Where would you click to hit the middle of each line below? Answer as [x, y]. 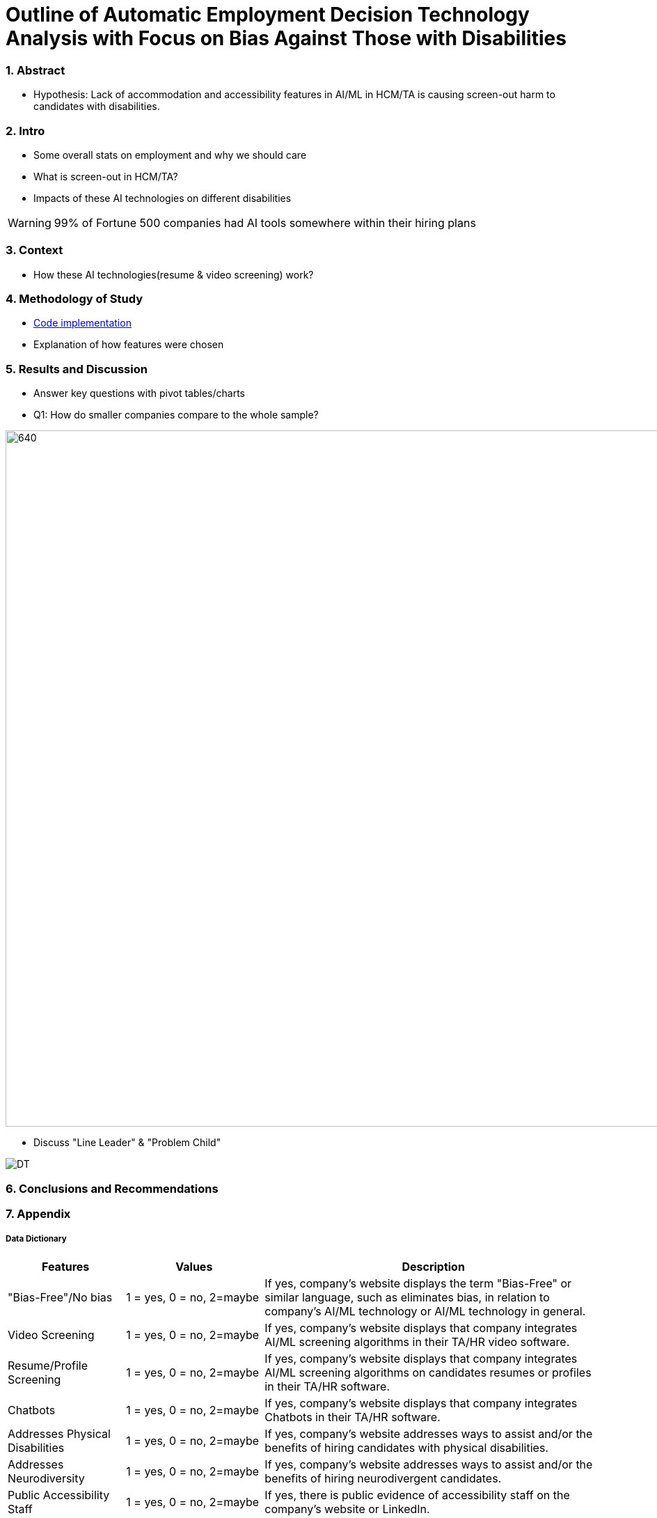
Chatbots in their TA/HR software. [353, 1417]
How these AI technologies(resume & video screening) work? [174, 274]
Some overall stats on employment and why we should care [170, 155]
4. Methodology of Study [74, 299]
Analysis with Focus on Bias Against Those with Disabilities [286, 38]
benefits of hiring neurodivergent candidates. [383, 1478]
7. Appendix [38, 1213]
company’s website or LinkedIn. [347, 1509]
